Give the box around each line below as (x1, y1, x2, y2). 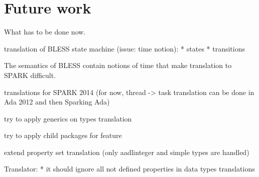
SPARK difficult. (4, 69, 56, 80)
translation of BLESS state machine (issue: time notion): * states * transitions (4, 43, 245, 53)
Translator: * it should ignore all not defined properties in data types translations (4, 163, 255, 174)
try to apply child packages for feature (4, 130, 122, 140)
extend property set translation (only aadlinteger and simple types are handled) (4, 146, 249, 157)
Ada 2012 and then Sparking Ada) (4, 96, 110, 107)
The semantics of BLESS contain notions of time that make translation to (4, 60, 232, 70)
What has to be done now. (4, 26, 86, 37)
